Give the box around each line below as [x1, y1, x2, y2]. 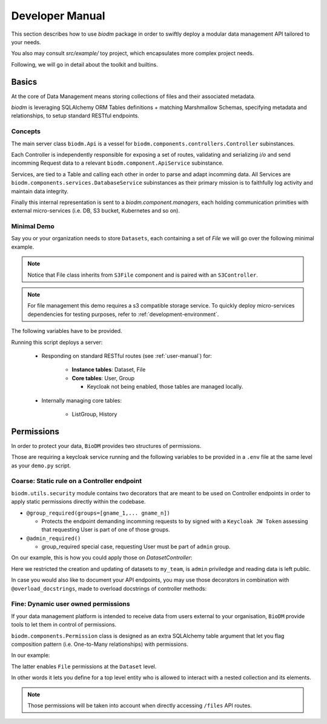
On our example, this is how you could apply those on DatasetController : [11, 554, 193, 561]
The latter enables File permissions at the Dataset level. [11, 663, 157, 670]
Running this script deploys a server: [11, 338, 103, 346]
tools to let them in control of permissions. [11, 621, 117, 628]
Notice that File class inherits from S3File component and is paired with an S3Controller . [27, 271, 259, 278]
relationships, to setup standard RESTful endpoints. [11, 112, 139, 119]
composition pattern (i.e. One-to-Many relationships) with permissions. [11, 640, 189, 648]
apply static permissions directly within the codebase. [11, 498, 146, 505]
